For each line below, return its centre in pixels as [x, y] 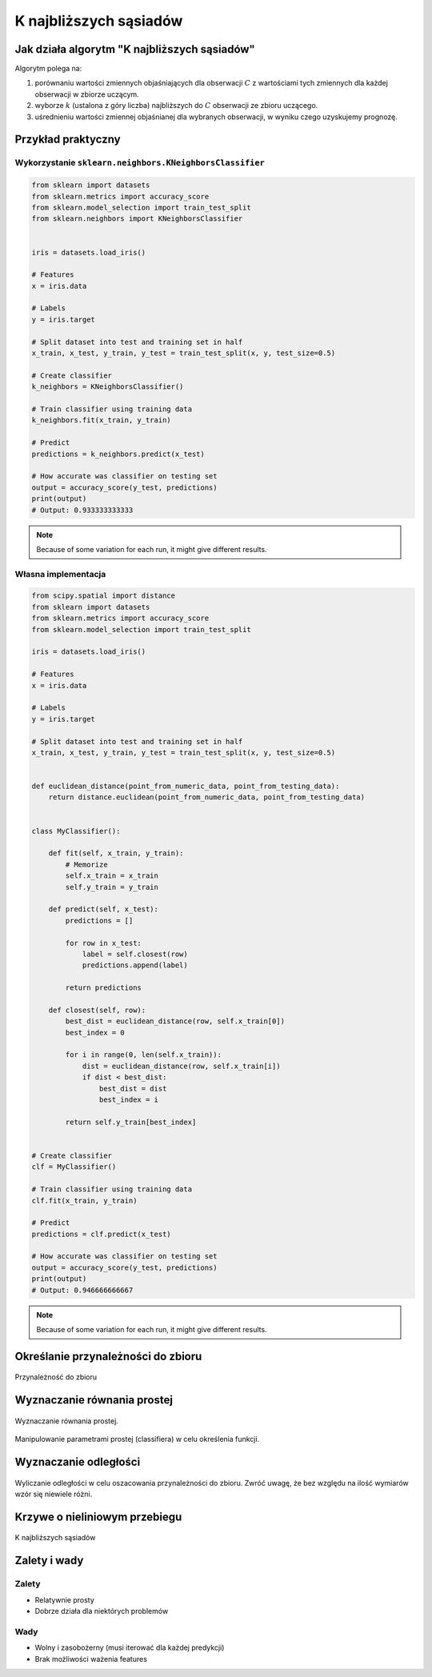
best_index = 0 [95, 1033]
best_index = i [129, 1100]
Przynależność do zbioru [56, 1377]
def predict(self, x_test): [104, 909]
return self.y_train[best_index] [131, 1122]
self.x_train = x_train [112, 876]
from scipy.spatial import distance [104, 596]
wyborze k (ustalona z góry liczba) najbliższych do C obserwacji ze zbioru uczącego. [176, 106]
